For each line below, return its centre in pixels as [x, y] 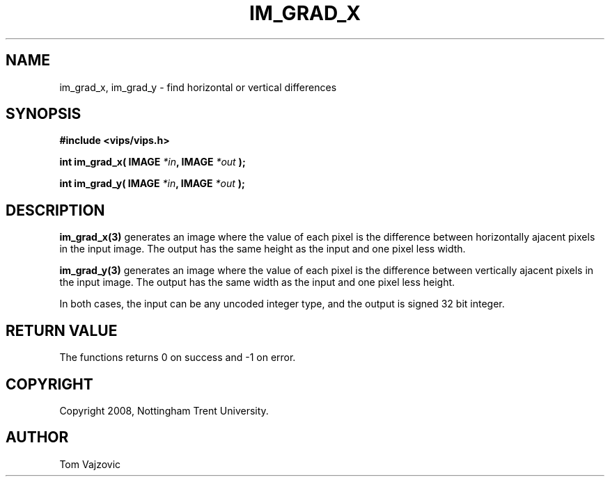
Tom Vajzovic [90, 464]
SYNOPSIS [44, 114]
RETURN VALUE [62, 330]
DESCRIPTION [55, 210]
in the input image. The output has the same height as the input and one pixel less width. [263, 249]
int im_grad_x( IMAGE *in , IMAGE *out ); [152, 162]
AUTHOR [37, 437]
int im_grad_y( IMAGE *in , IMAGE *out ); [152, 184]
